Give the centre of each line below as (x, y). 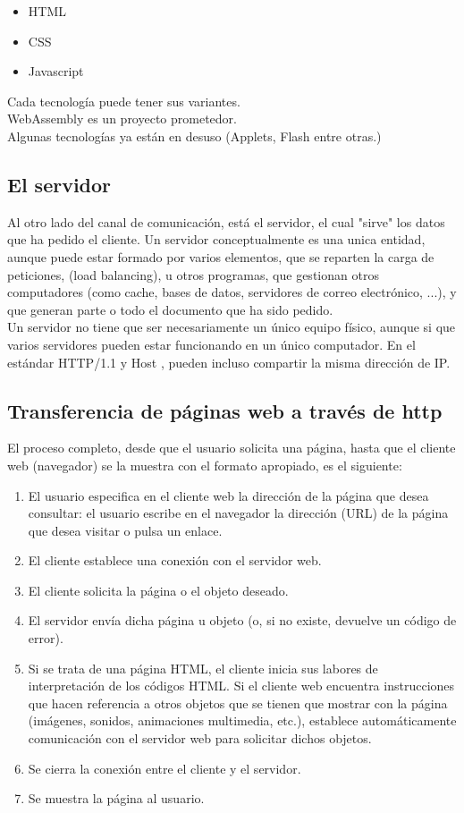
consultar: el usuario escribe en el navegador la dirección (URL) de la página (238, 513)
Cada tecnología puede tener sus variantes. (124, 101)
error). (46, 638)
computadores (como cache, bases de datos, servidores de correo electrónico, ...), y (232, 292)
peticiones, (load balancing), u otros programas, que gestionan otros (193, 274)
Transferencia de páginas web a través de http (225, 410)
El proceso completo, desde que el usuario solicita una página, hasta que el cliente (232, 448)
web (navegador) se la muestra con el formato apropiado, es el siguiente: (205, 465)
